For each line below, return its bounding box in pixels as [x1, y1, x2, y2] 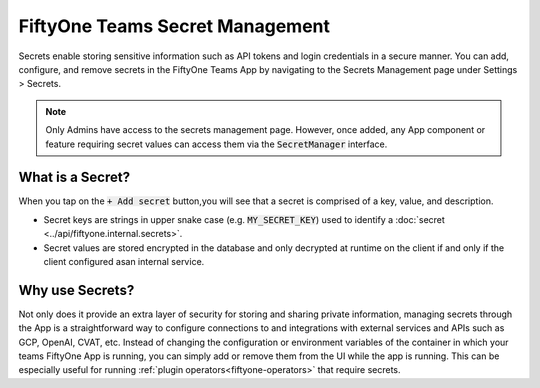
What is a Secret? [18, 169, 130, 186]
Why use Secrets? [18, 281, 135, 299]
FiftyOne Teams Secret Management [18, 15, 330, 37]
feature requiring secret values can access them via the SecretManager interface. [45, 138, 388, 150]
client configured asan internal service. [43, 255, 205, 267]
